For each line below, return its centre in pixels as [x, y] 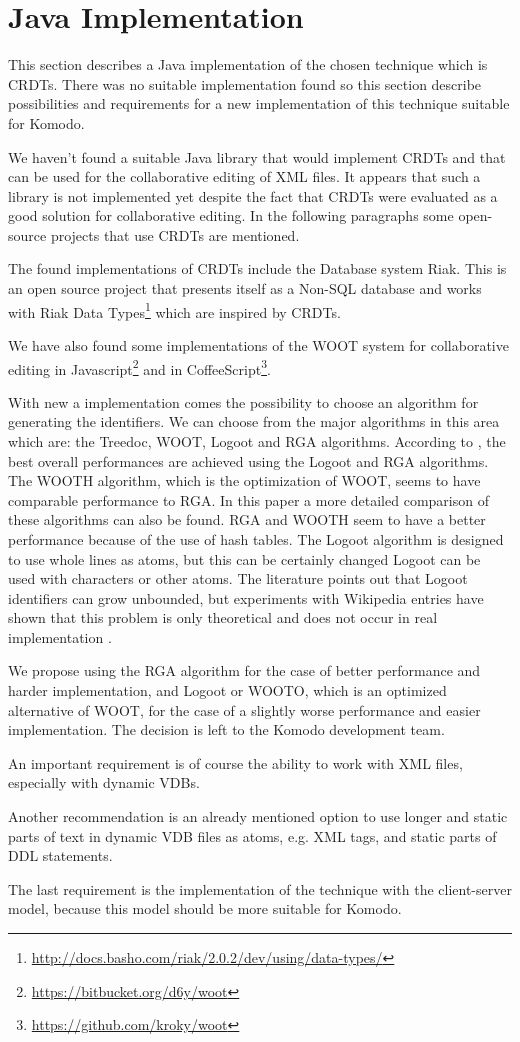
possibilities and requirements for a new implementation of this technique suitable [259, 103]
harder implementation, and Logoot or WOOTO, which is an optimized [227, 690]
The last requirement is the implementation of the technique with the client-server [260, 888]
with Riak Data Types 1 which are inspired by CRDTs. [174, 310]
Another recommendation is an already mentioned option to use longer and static [258, 816]
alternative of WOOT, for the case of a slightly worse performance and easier [244, 709]
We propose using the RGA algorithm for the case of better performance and [244, 670]
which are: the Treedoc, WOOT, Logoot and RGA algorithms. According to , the [257, 440]
